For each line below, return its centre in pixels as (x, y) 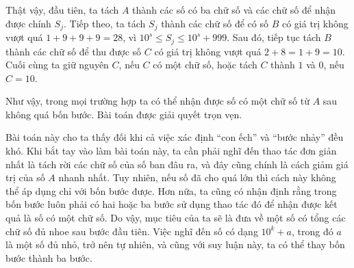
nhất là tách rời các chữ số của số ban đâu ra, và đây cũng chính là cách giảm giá (177, 164)
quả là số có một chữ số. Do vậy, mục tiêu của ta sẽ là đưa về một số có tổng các (176, 218)
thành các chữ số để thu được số (74, 51)
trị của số (25, 177)
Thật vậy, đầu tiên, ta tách (62, 10)
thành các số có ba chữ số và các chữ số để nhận (234, 10)
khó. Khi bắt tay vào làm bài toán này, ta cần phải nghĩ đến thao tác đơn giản (171, 151)
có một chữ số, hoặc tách (205, 65)
